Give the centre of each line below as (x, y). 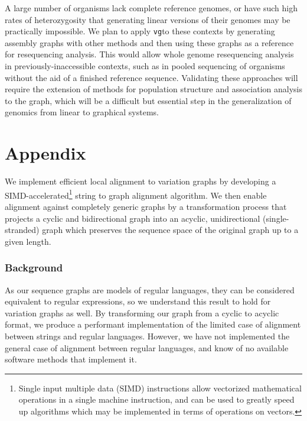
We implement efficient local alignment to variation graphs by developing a (141, 181)
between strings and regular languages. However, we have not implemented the (147, 336)
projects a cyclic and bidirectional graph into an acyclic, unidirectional (133, 218)
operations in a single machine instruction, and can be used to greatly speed (156, 399)
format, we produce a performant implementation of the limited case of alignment (153, 324)
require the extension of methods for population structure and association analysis (153, 89)
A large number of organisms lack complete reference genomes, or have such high (151, 8)
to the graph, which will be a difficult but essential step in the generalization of (148, 100)
